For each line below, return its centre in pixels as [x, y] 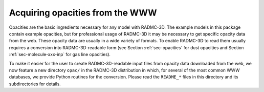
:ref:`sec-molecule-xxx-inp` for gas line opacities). [60, 55]
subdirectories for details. [35, 84]
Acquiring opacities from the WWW [83, 13]
